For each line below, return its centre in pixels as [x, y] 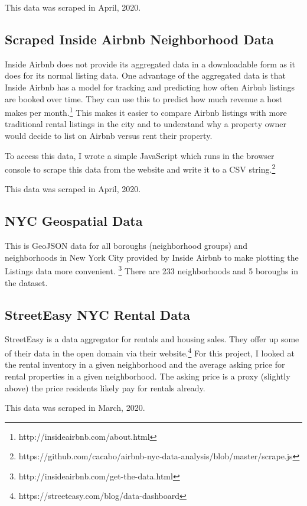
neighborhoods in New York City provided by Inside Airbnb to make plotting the [152, 257]
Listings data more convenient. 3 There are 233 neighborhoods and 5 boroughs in [151, 270]
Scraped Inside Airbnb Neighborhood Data [139, 39]
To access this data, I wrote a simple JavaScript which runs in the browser [140, 155]
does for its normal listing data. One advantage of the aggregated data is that [146, 75]
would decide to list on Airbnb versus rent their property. [109, 136]
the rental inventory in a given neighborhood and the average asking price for [145, 364]
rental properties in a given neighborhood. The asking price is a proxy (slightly [148, 376]
